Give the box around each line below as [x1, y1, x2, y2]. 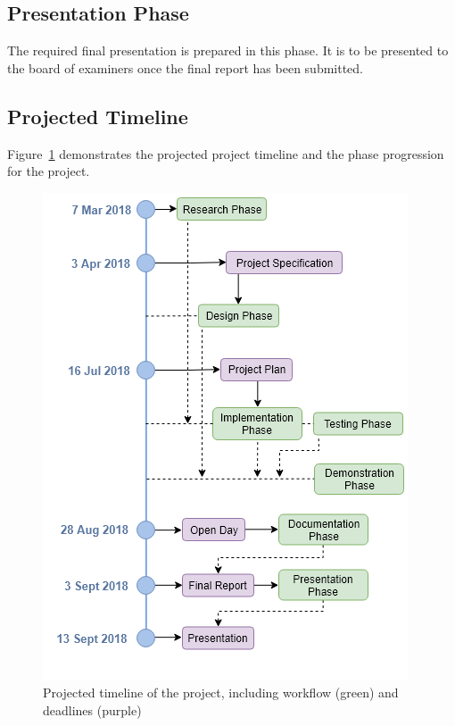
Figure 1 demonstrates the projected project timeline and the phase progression [7, 144, 444, 163]
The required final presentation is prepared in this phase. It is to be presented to [7, 41, 449, 60]
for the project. [7, 162, 90, 180]
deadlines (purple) [43, 700, 142, 719]
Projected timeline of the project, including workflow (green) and [43, 683, 399, 702]
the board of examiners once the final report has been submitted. [7, 58, 364, 77]
